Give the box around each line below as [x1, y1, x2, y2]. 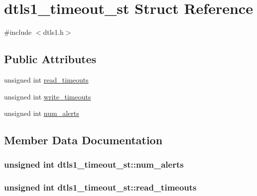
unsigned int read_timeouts [4, 74, 89, 85]
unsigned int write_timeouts [4, 91, 91, 101]
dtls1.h [43, 27, 64, 37]
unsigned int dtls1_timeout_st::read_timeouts [4, 181, 197, 194]
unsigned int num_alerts [4, 108, 79, 118]
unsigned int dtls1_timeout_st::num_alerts [4, 158, 184, 171]
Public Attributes [4, 51, 97, 67]
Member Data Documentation [4, 132, 163, 148]
